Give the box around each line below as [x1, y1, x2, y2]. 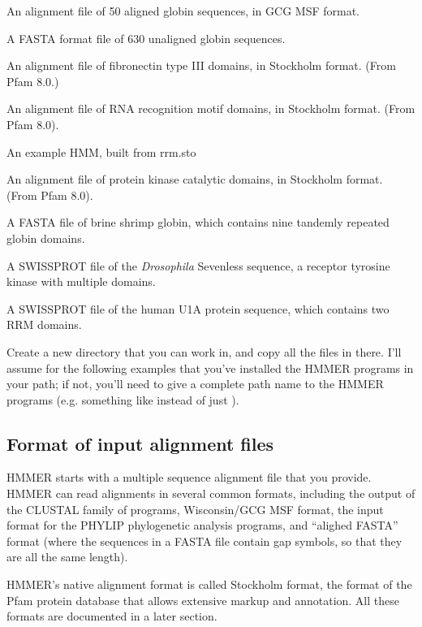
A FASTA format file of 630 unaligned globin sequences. [6, 29, 286, 46]
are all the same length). [6, 548, 128, 565]
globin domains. [6, 229, 85, 246]
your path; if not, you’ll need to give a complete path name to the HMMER [6, 375, 384, 392]
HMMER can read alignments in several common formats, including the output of [6, 485, 416, 502]
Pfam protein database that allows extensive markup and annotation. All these [6, 591, 399, 608]
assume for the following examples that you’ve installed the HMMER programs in [6, 359, 414, 376]
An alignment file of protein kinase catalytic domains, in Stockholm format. [6, 171, 383, 188]
